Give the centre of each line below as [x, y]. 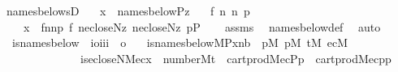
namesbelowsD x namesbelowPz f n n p [128, 11]
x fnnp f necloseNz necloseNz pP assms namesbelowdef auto [202, 26]
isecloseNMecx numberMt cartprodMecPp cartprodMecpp [236, 58]
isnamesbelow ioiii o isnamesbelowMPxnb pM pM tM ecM [180, 42]
